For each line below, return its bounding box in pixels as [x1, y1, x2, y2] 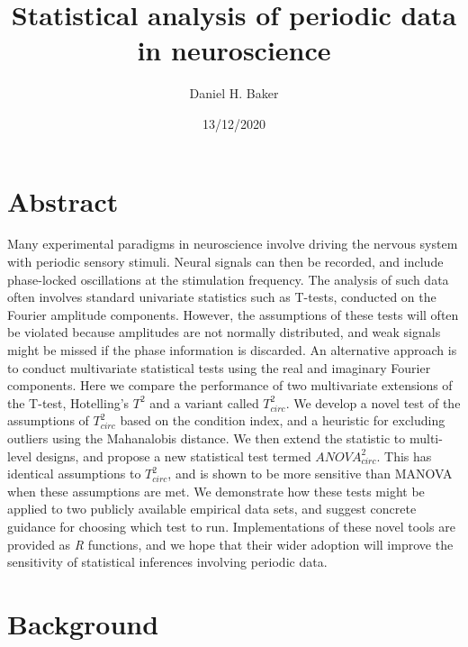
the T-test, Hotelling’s [7, 393, 130, 412]
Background [7, 605, 159, 642]
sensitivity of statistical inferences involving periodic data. [7, 552, 328, 571]
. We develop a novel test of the [285, 393, 461, 412]
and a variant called [149, 393, 259, 412]
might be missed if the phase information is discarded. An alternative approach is [7, 341, 457, 359]
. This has [376, 446, 432, 465]
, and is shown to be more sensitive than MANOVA [167, 464, 453, 483]
